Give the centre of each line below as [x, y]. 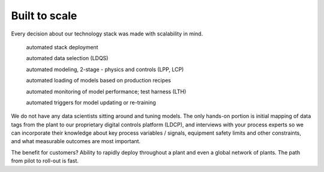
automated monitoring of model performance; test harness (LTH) [106, 91]
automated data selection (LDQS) [67, 58]
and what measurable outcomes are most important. [76, 141]
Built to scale [44, 16]
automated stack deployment [62, 47]
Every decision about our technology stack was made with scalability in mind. [107, 34]
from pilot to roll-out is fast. [45, 161]
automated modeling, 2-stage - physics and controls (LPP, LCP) [105, 69]
